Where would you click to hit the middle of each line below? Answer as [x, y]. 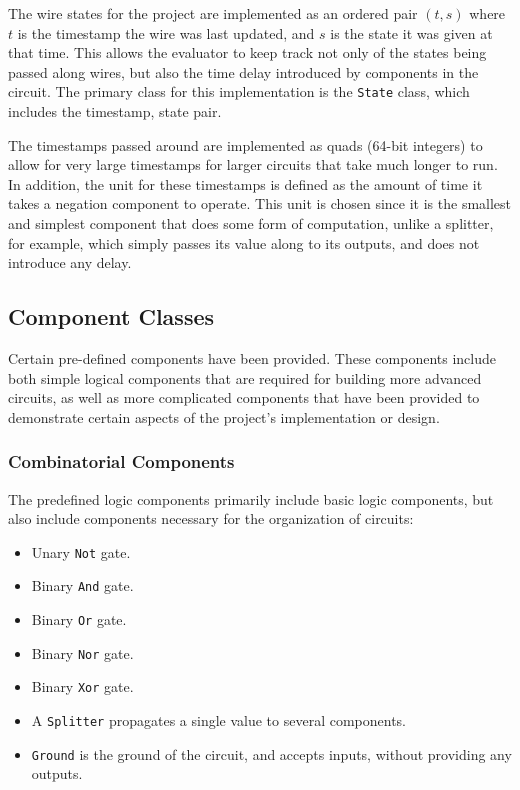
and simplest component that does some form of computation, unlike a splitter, [251, 223]
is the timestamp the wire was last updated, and [166, 32]
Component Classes [111, 316]
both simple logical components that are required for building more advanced [245, 377]
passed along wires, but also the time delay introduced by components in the [243, 71]
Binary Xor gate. [82, 686]
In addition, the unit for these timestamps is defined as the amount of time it [245, 183]
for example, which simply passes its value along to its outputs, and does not [244, 242]
